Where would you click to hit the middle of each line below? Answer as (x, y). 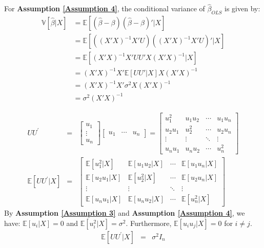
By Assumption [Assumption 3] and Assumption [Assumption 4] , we (125, 213)
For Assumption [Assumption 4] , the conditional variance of (105, 8)
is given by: (242, 8)
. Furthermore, (149, 223)
